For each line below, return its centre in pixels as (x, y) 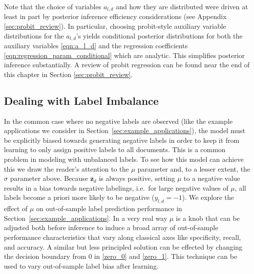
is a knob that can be (208, 218)
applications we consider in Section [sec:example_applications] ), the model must (125, 130)
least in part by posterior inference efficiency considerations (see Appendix (115, 16)
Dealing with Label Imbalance (81, 100)
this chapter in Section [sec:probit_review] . (68, 74)
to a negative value (212, 178)
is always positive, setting (137, 178)
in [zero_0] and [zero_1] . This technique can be (166, 256)
